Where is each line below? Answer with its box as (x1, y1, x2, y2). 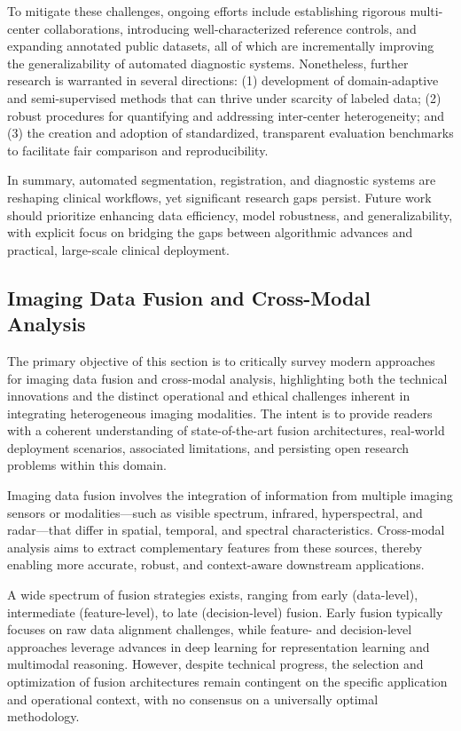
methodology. (7, 707, 80, 726)
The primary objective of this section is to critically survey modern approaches (7, 351, 435, 369)
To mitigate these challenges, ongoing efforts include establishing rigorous (7, 2, 406, 20)
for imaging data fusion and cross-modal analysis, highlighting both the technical (7, 369, 448, 387)
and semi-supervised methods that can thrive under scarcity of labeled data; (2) (7, 88, 441, 107)
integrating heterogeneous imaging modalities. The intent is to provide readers (7, 403, 433, 422)
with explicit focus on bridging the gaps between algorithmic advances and (7, 223, 413, 242)
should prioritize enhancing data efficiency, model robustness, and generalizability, (7, 205, 453, 224)
